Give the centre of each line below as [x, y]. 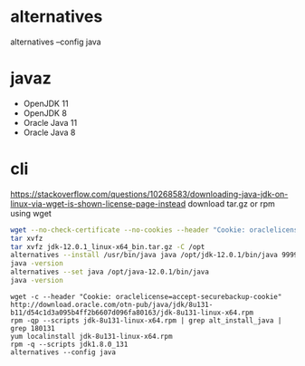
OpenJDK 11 [46, 103]
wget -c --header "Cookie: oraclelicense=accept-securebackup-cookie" [146, 296]
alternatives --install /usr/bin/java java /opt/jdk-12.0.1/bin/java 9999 [154, 255]
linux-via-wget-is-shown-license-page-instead [98, 203]
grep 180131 [33, 328]
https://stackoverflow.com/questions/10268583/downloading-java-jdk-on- [149, 194]
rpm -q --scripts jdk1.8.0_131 [69, 344]
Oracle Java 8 [49, 132]
